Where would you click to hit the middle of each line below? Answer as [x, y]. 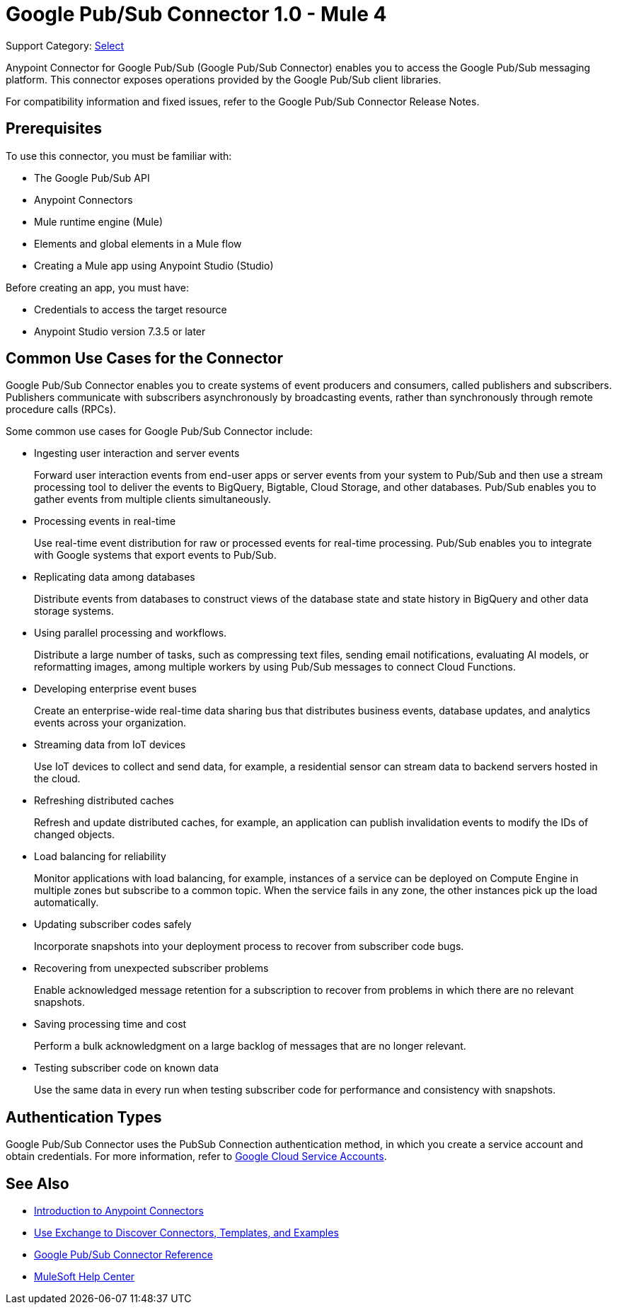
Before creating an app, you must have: [98, 287]
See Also [38, 1183]
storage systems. [74, 611]
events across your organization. [110, 723]
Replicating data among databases [115, 577]
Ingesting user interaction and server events [137, 453]
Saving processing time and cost [110, 1024]
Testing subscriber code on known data [127, 1068]
